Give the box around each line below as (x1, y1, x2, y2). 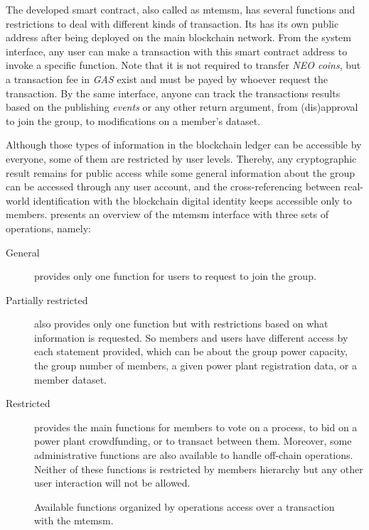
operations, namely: (6, 220, 91, 235)
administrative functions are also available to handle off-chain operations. (34, 448, 353, 463)
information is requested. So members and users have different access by (34, 330, 348, 345)
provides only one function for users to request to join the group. (34, 269, 316, 283)
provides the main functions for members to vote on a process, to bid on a (34, 419, 358, 434)
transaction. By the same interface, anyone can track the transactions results (6, 85, 341, 100)
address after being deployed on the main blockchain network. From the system (6, 30, 351, 45)
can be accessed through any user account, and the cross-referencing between (6, 179, 341, 194)
